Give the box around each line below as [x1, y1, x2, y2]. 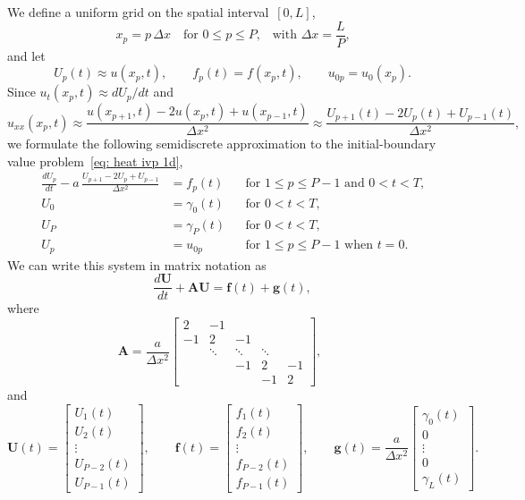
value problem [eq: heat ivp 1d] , [7, 151, 183, 170]
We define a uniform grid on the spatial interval [7, 3, 269, 21]
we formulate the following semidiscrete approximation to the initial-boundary [7, 134, 436, 153]
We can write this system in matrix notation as [7, 255, 267, 274]
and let [7, 46, 46, 64]
